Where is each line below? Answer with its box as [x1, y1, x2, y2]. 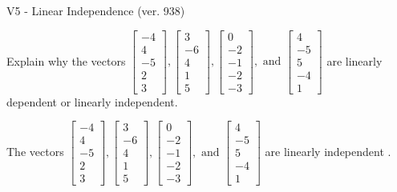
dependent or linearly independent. [6, 93, 178, 110]
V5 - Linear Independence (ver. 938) [6, 2, 185, 18]
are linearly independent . [265, 142, 391, 159]
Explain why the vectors [6, 52, 126, 69]
